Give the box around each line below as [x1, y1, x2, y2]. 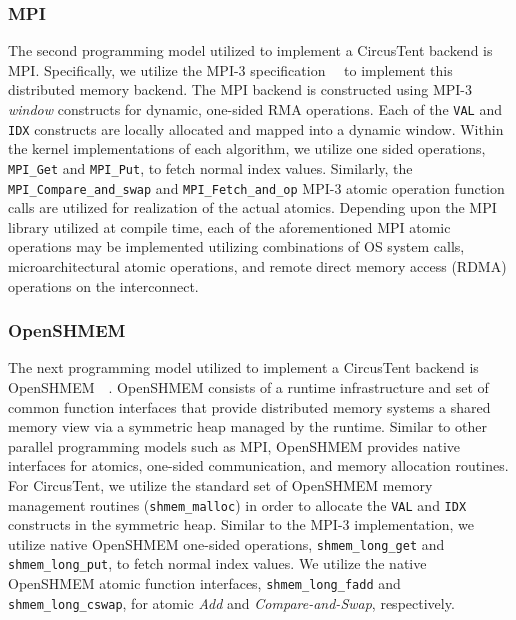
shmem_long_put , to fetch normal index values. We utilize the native [8, 553, 427, 574]
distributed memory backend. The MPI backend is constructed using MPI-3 [8, 79, 472, 100]
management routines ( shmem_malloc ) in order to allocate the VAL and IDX [8, 494, 467, 515]
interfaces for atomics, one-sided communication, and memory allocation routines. [8, 455, 509, 476]
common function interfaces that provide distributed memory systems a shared [8, 396, 491, 417]
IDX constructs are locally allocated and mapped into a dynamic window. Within [8, 118, 504, 139]
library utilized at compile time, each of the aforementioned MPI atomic [8, 216, 451, 237]
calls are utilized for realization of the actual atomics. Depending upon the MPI [8, 197, 497, 218]
